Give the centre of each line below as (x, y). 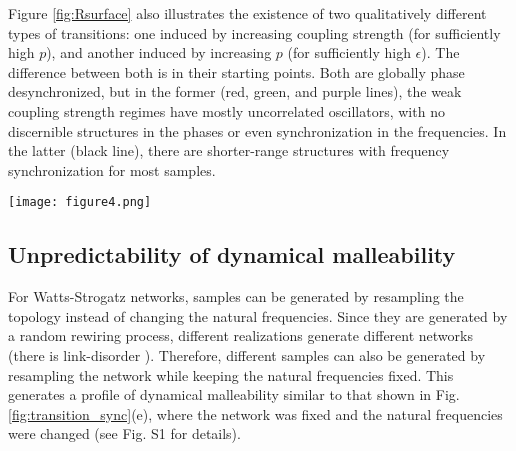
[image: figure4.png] (80, 202)
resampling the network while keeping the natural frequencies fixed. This (231, 374)
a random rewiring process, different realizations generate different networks (240, 335)
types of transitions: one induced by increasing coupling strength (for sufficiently (254, 32)
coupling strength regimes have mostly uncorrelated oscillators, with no (226, 110)
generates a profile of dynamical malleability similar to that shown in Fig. (234, 394)
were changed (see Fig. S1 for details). (124, 433)
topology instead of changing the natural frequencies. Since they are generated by (258, 315)
